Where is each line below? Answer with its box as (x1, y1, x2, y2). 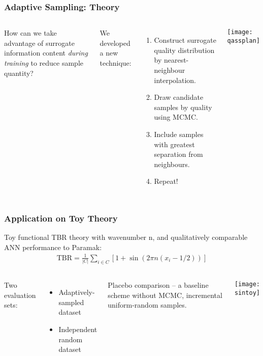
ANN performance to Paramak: (4, 241, 102, 252)
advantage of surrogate (4, 37, 75, 48)
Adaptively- (58, 287, 95, 297)
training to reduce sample (4, 58, 83, 68)
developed (100, 37, 130, 48)
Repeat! (154, 176, 178, 186)
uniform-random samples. (108, 299, 187, 310)
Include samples (154, 128, 204, 139)
